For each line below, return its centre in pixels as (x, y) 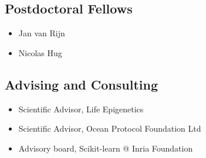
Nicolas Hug (40, 52)
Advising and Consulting (82, 84)
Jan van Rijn (42, 33)
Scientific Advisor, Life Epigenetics (81, 109)
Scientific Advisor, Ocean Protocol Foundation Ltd (110, 128)
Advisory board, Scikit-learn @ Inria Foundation (106, 148)
